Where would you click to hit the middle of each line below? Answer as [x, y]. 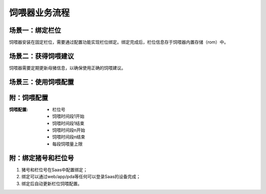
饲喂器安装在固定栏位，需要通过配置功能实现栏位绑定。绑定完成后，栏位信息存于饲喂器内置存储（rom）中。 [119, 42]
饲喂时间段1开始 [68, 116]
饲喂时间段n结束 [69, 137]
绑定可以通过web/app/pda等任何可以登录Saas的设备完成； [81, 177]
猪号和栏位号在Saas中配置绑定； [55, 169]
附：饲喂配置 [29, 98]
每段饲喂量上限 [67, 144]
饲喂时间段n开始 [69, 130]
